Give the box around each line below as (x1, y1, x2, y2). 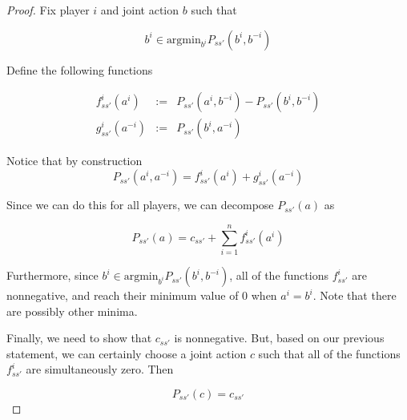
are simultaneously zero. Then (26, 361, 174, 378)
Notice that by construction (6, 152, 143, 169)
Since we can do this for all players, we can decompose (6, 196, 274, 213)
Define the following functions (6, 61, 153, 78)
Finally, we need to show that (6, 329, 152, 346)
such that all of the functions (258, 345, 401, 361)
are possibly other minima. (6, 302, 138, 319)
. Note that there (312, 287, 397, 304)
